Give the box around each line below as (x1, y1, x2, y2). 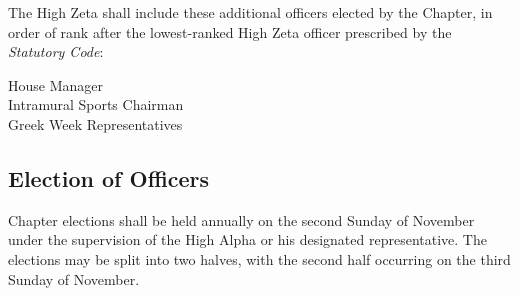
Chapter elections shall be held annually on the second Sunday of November (8, 209, 475, 230)
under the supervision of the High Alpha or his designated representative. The (8, 229, 487, 250)
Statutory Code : (8, 41, 104, 62)
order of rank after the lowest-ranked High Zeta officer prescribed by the (8, 21, 452, 42)
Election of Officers (8, 162, 210, 193)
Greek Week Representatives (8, 113, 183, 134)
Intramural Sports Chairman (8, 94, 184, 115)
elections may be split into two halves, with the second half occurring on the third (8, 248, 511, 269)
